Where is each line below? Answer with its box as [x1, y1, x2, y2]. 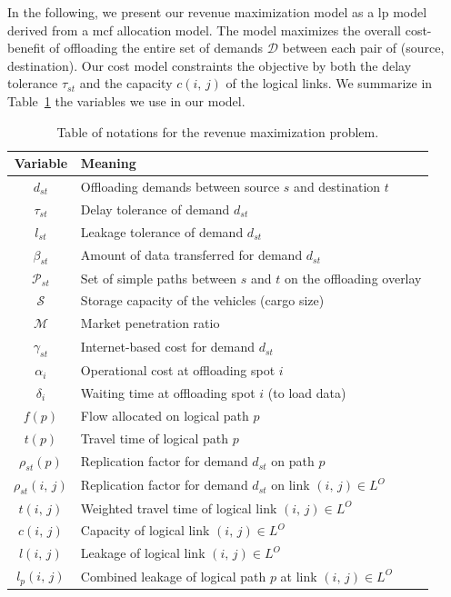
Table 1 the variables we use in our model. [7, 91, 246, 110]
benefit [7, 38, 45, 57]
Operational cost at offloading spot [80, 361, 276, 380]
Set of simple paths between [80, 268, 237, 287]
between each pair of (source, [282, 38, 445, 57]
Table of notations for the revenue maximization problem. [56, 122, 379, 141]
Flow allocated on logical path [80, 405, 249, 424]
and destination [294, 177, 381, 195]
